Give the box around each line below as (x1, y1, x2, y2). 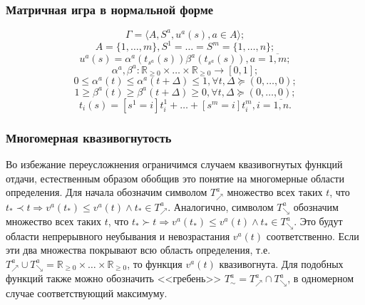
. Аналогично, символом (168, 199, 274, 214)
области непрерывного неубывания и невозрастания (6, 228, 230, 243)
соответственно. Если (266, 228, 359, 243)
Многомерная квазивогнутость (6, 128, 172, 146)
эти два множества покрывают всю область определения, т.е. (6, 242, 271, 257)
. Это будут (294, 214, 343, 229)
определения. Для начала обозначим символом (6, 185, 207, 200)
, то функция (127, 256, 182, 271)
